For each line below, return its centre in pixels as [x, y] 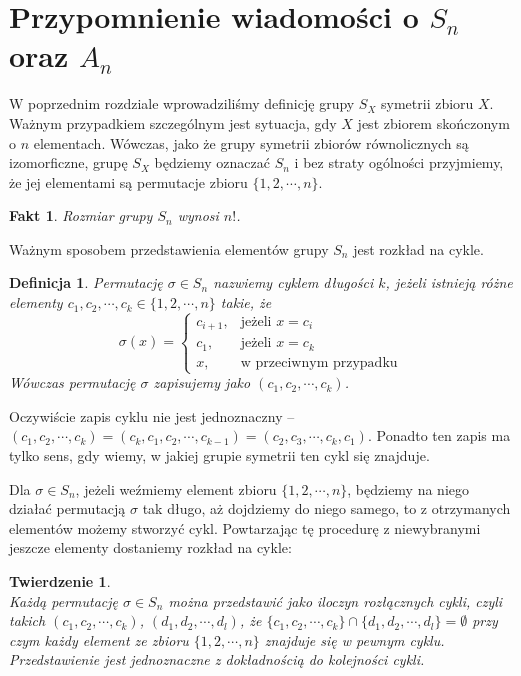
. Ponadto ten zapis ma [439, 435]
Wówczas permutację [72, 382]
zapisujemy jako [202, 382]
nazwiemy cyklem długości [293, 282]
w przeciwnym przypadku [319, 362]
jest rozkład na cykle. [418, 248]
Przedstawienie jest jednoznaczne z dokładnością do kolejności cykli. [217, 659]
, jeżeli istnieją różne [449, 282]
